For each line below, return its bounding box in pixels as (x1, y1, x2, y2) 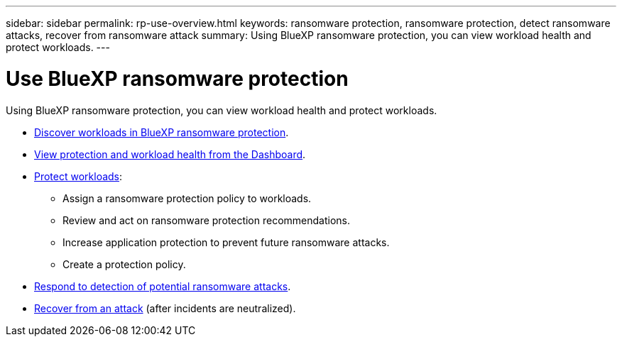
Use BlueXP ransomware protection (6, 66, 349, 91)
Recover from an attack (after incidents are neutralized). (34, 302, 296, 314)
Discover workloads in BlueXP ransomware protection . (34, 126, 289, 138)
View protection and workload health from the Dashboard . (34, 148, 306, 160)
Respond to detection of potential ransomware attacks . (34, 280, 291, 292)
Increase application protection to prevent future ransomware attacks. (62, 236, 390, 248)
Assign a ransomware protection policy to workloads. (62, 192, 312, 204)
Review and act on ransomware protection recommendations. (62, 214, 351, 226)
